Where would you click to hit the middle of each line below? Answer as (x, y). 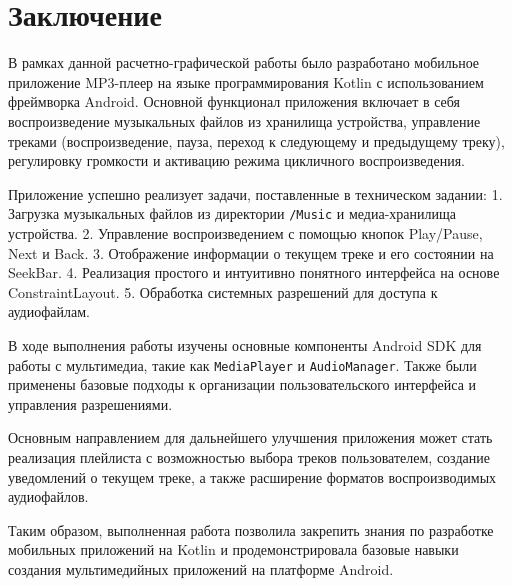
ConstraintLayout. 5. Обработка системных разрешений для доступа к (223, 291)
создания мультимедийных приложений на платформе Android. (201, 568)
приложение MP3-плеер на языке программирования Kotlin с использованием (246, 81)
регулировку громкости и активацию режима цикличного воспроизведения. (236, 160)
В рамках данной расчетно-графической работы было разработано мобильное (244, 62)
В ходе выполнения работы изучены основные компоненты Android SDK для (245, 344)
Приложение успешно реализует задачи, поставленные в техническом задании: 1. (255, 193)
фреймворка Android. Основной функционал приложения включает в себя (234, 101)
